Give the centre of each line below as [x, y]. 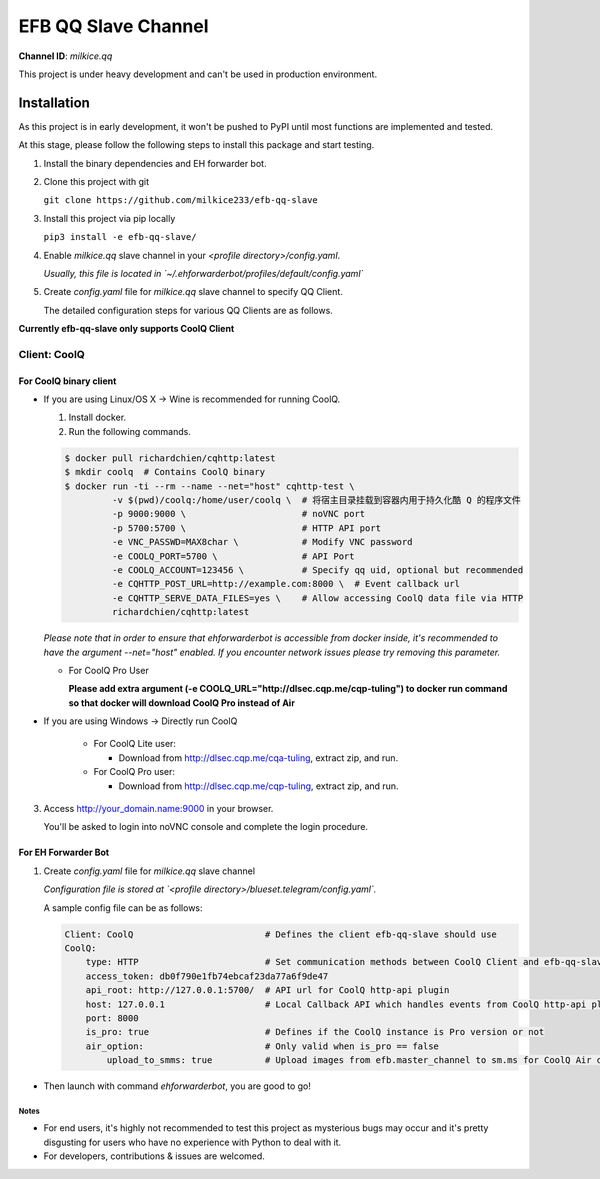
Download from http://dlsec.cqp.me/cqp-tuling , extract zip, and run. [258, 786]
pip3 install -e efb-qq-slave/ [120, 237]
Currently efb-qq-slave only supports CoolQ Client [126, 329]
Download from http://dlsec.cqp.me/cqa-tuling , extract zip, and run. [258, 757]
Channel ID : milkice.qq [65, 56]
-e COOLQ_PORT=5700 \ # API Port [233, 556]
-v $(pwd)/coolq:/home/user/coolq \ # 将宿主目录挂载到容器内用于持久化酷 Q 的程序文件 [316, 500]
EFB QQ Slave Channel [113, 26]
